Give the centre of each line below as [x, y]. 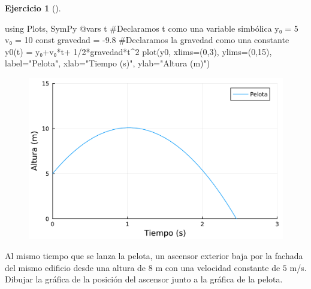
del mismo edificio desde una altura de [76, 267]
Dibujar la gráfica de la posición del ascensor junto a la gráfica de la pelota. [144, 279]
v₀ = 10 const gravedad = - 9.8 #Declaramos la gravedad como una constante [147, 40]
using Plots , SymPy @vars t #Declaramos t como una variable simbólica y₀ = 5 [152, 28]
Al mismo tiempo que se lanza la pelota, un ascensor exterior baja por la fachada [154, 256]
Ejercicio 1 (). [33, 8]
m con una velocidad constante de [218, 267]
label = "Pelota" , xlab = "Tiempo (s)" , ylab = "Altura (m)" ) [108, 63]
